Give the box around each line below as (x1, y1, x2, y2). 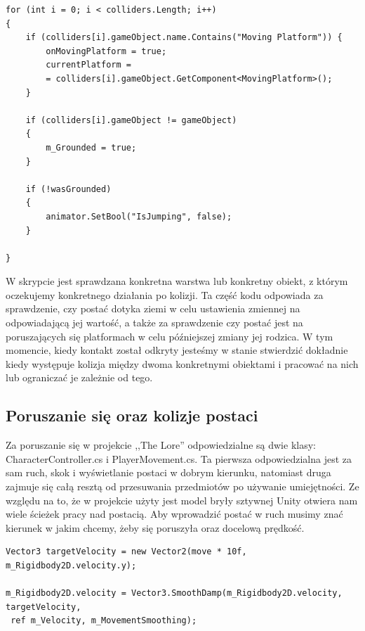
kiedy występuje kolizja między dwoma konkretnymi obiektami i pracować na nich (6, 356, 359, 371)
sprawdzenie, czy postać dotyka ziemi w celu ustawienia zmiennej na (6, 301, 300, 316)
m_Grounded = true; (46, 142, 137, 153)
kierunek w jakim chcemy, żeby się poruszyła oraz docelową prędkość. (6, 520, 305, 535)
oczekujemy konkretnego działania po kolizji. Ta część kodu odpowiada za (6, 287, 324, 302)
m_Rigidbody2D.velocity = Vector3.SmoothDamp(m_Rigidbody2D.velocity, (6, 588, 343, 599)
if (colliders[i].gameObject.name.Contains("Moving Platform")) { (25, 32, 343, 43)
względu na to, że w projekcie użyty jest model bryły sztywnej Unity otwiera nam (6, 492, 358, 507)
